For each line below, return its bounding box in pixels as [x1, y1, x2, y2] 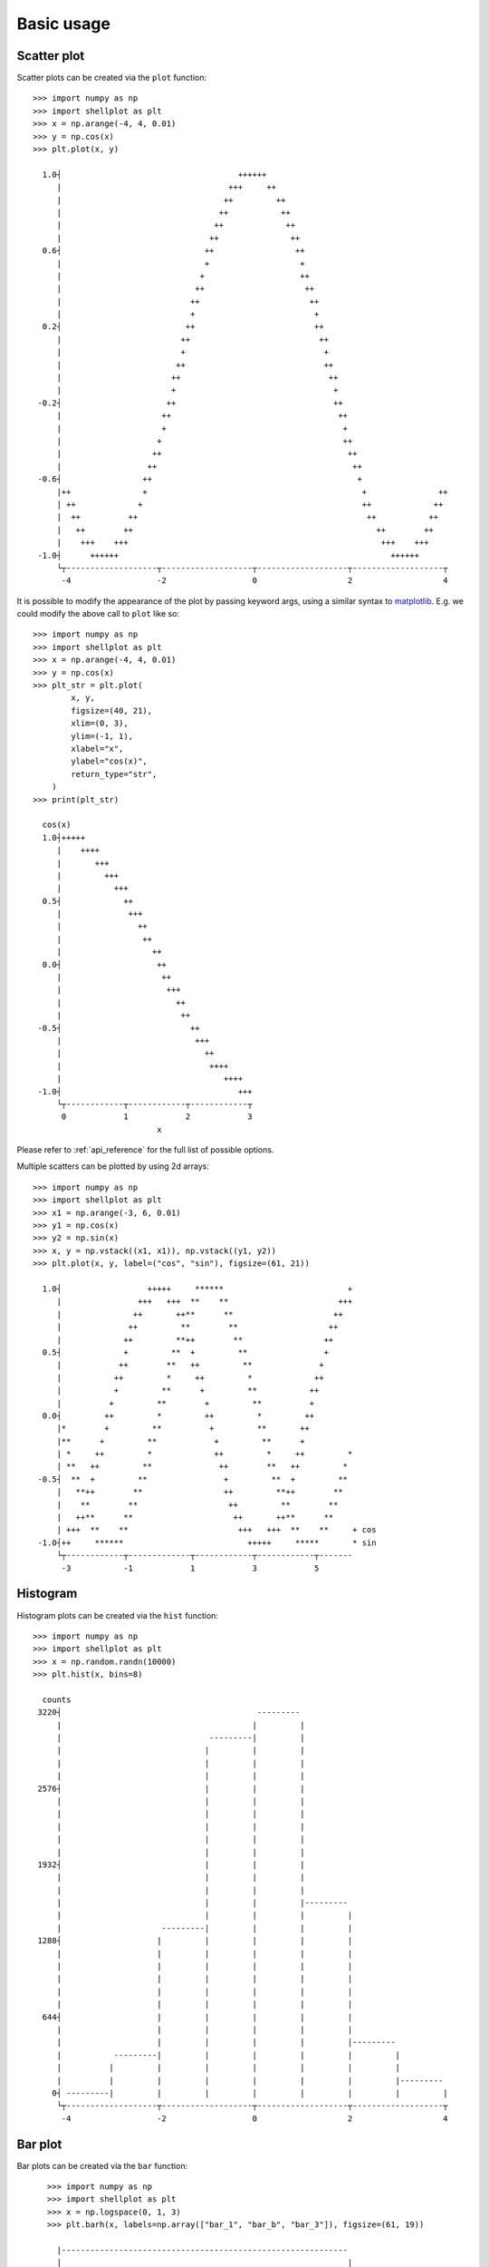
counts [42, 1694, 72, 1705]
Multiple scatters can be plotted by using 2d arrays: [16, 1161, 210, 1172]
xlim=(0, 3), [71, 718, 129, 729]
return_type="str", [71, 769, 158, 779]
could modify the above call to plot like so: [16, 608, 180, 619]
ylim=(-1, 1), [71, 731, 134, 741]
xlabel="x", [71, 744, 124, 754]
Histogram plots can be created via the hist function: [16, 1610, 219, 1620]
